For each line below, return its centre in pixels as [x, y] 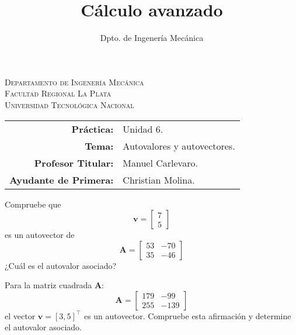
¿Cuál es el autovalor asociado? [61, 265]
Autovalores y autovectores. [179, 146]
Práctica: [93, 129]
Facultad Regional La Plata [58, 93]
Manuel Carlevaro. [160, 163]
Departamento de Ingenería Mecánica [74, 82]
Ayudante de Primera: [62, 179]
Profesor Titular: [74, 163]
